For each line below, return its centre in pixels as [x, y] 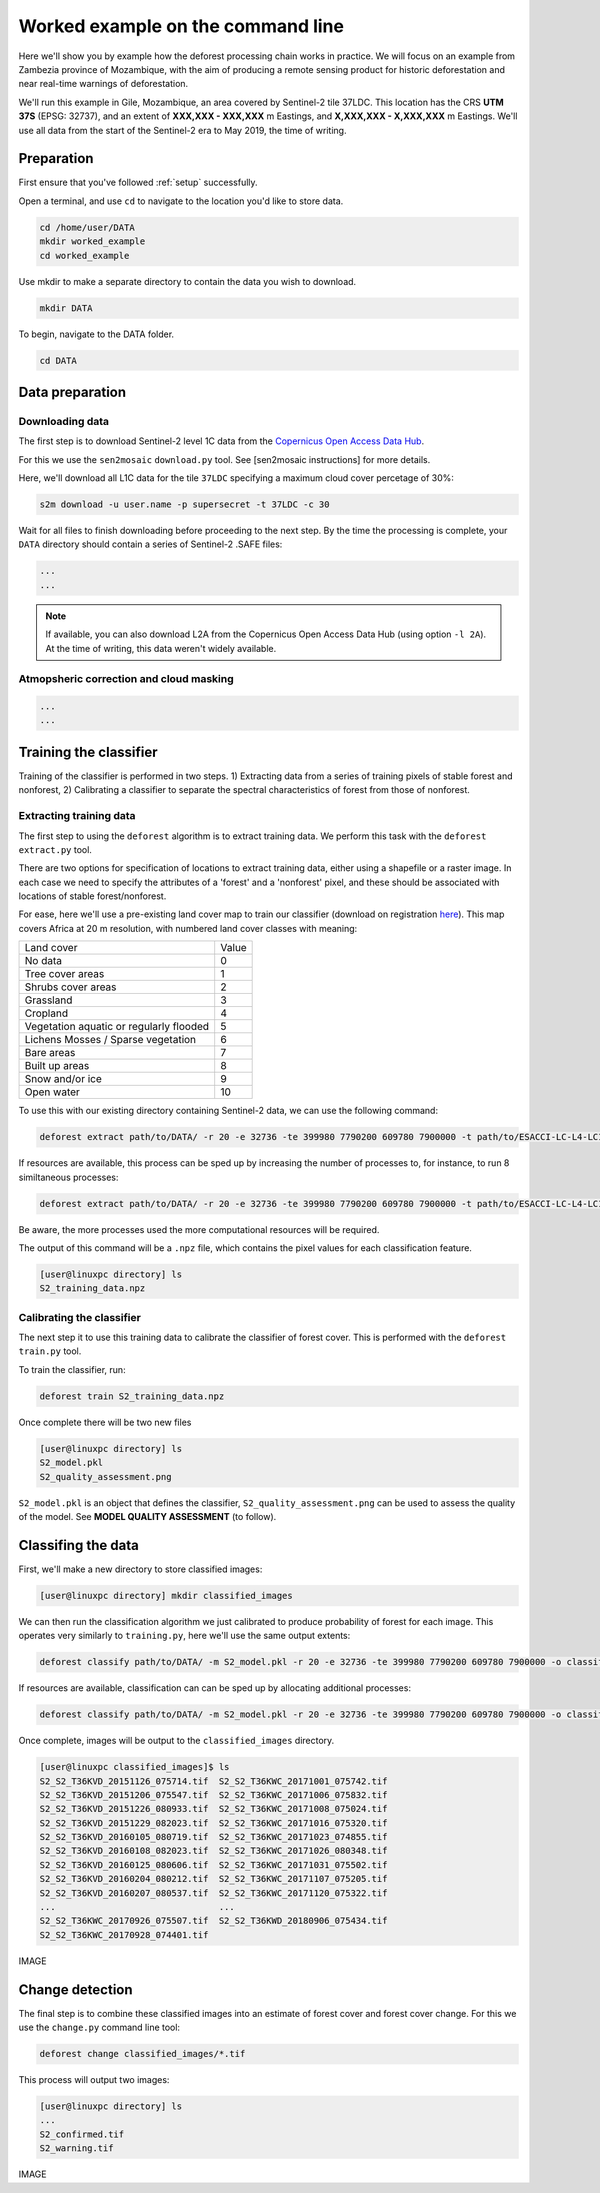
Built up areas [57, 1066]
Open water [52, 1092]
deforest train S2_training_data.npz [132, 1396]
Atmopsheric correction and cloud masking [126, 679]
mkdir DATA [66, 308]
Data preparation [72, 391]
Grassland [48, 1000]
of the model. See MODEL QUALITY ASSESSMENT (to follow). [147, 1516]
